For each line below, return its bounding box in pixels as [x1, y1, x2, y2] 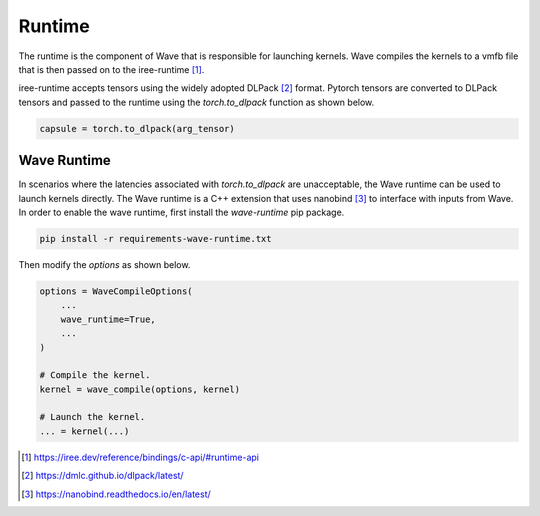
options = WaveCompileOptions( [39, 285, 194, 297]
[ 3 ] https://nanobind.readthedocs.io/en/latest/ [21, 488, 212, 500]
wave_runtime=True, [60, 313, 157, 325]
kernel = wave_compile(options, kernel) [39, 383, 240, 395]
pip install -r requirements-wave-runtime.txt [39, 233, 272, 244]
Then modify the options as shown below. [18, 258, 191, 270]
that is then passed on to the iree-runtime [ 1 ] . [18, 63, 205, 75]
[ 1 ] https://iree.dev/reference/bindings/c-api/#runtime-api [21, 451, 260, 463]
